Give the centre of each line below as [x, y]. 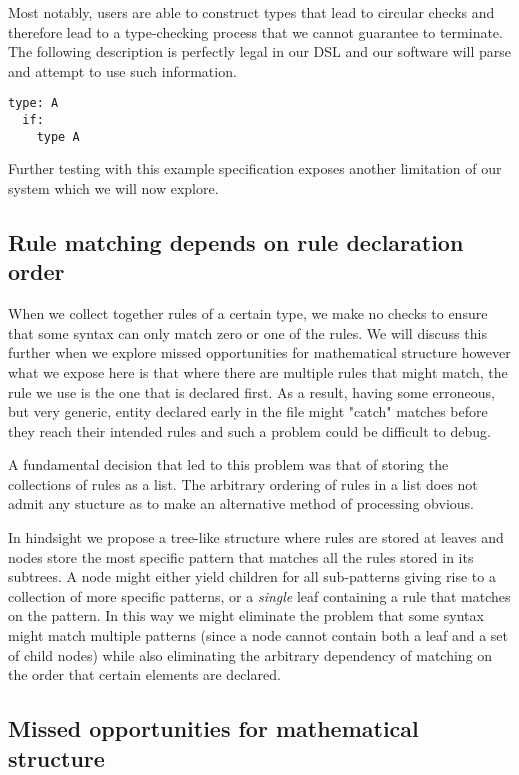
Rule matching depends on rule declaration [236, 241]
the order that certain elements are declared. [144, 674]
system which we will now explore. [113, 187]
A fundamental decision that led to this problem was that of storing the [228, 464]
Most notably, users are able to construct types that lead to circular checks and [251, 12]
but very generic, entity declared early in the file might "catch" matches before [248, 411]
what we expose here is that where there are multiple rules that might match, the [258, 371]
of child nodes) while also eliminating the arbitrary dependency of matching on [250, 654]
